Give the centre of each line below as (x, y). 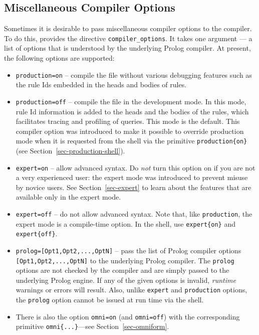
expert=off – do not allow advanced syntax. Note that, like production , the (134, 214)
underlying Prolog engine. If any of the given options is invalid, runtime (126, 280)
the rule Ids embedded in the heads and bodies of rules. (101, 85)
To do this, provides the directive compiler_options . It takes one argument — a (128, 38)
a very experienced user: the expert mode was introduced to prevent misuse (132, 177)
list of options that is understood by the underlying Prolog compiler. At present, (127, 48)
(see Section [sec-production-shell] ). (70, 150)
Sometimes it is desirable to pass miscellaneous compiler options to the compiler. (128, 28)
